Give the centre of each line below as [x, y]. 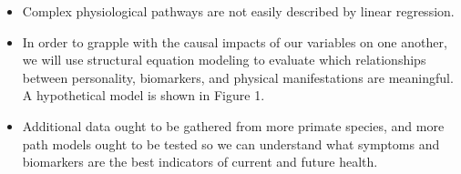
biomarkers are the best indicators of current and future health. [200, 162]
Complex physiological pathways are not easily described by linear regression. [238, 11]
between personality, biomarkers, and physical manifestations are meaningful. [238, 77]
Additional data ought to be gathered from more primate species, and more [233, 125]
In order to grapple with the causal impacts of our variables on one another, [235, 41]
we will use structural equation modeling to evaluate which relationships [224, 60]
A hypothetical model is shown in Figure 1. [143, 95]
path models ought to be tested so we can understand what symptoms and [231, 143]
